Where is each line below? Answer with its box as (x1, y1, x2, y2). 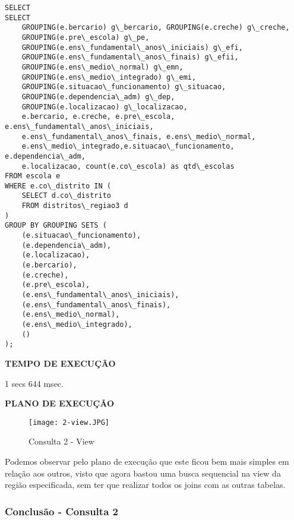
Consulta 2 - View (29, 435, 94, 447)
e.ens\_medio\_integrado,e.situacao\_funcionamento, (21, 142, 235, 151)
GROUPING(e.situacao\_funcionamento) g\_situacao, (21, 83, 226, 92)
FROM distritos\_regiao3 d (21, 201, 128, 210)
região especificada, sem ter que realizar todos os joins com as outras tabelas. (5, 478, 286, 491)
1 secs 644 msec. (5, 377, 64, 389)
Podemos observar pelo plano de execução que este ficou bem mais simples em (5, 455, 289, 467)
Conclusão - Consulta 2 (5, 503, 118, 518)
